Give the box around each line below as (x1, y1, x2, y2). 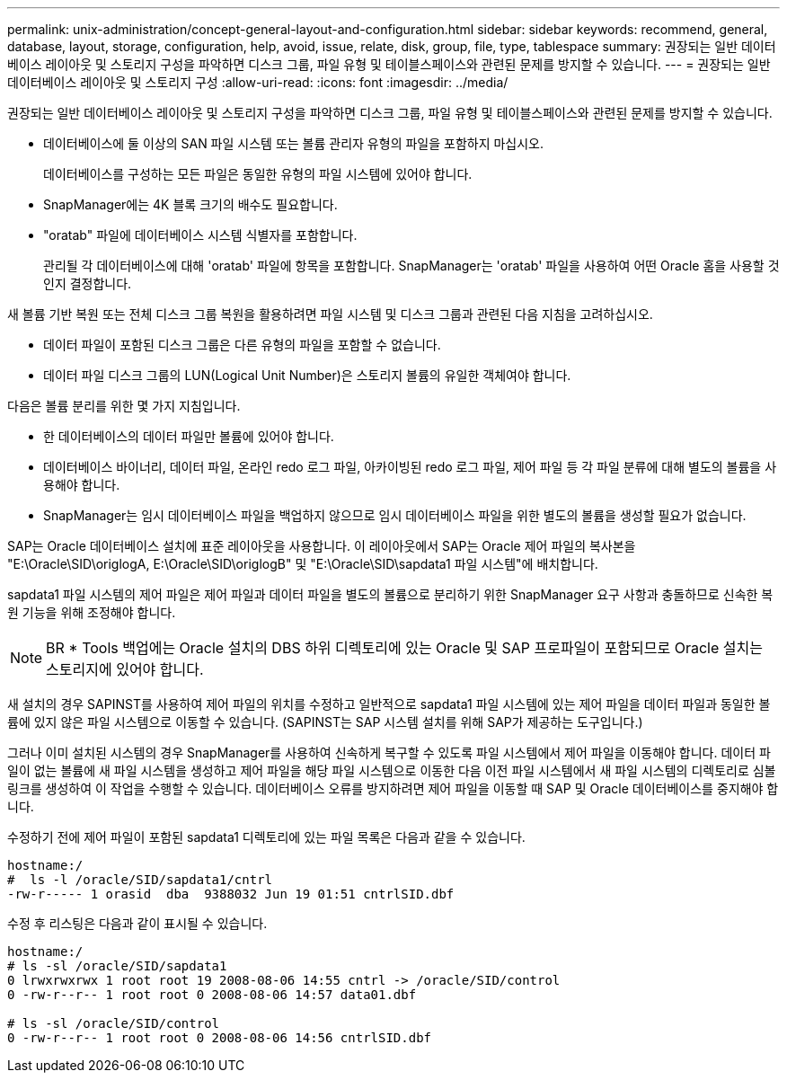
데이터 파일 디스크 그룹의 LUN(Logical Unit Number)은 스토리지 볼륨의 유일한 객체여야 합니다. (43, 367, 571, 383)
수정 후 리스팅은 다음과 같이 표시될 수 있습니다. (7, 916, 268, 931)
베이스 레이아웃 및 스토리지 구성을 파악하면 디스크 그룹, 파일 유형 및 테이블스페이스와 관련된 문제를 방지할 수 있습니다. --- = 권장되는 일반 (7, 57, 771, 72)
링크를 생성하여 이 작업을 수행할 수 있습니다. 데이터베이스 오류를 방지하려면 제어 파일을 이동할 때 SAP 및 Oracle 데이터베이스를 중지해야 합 (7, 781, 779, 796)
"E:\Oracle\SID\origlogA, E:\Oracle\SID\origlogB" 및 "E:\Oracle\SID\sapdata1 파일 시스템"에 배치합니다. (7, 556, 598, 571)
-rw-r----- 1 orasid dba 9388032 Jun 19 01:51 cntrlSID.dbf (7, 887, 455, 901)
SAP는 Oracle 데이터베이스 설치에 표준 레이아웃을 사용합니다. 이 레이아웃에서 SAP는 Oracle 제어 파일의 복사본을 (7, 538, 636, 553)
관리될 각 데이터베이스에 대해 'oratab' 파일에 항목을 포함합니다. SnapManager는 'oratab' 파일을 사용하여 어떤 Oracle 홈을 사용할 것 (43, 258, 780, 273)
